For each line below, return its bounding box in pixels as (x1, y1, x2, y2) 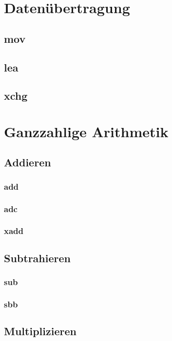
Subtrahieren (4, 250, 71, 265)
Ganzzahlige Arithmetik (4, 121, 169, 141)
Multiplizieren (4, 323, 76, 339)
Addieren (4, 155, 51, 170)
